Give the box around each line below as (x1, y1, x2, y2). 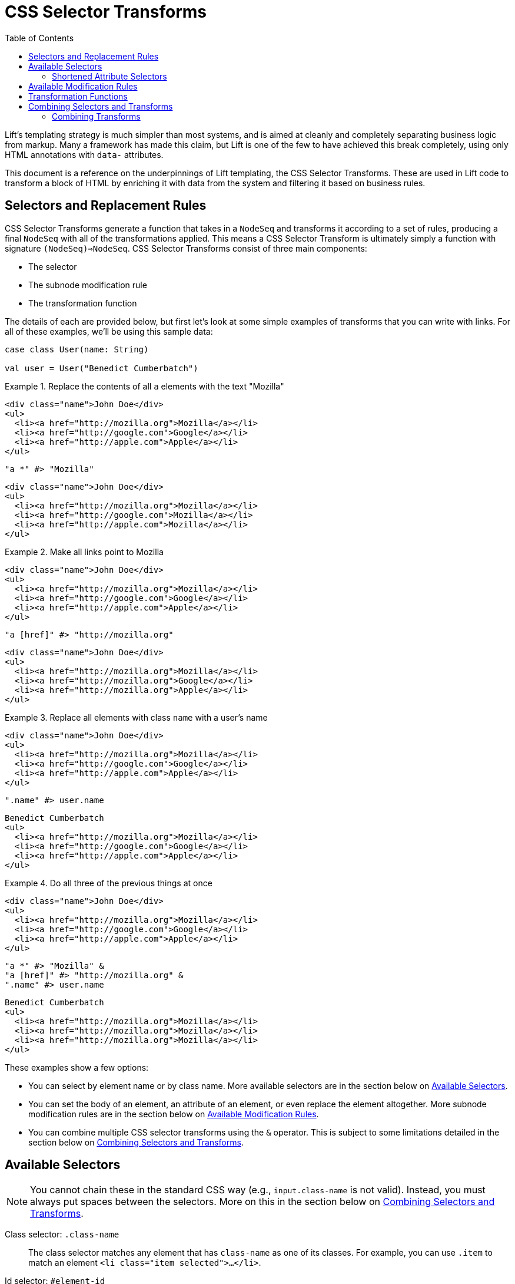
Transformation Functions (28, 91, 128, 101)
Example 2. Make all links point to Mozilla (5, 546, 164, 557)
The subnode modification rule (28, 279, 147, 290)
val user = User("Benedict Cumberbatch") (5, 363, 198, 373)
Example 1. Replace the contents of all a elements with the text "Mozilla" (5, 381, 284, 391)
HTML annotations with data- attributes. (5, 149, 164, 160)
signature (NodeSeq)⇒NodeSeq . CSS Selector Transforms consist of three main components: (5, 243, 367, 253)
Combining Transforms (52, 111, 141, 121)
